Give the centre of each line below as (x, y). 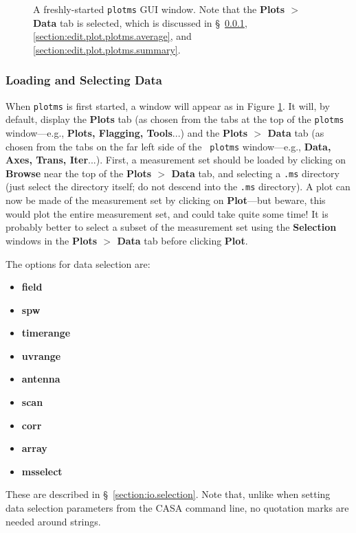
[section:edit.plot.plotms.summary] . (107, 49)
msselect (42, 471)
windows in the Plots (52, 240)
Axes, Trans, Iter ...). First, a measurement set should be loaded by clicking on (176, 160)
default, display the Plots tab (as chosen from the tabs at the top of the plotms (175, 119)
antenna (41, 379)
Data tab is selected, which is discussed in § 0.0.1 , (140, 22)
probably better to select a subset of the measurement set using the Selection (171, 227)
